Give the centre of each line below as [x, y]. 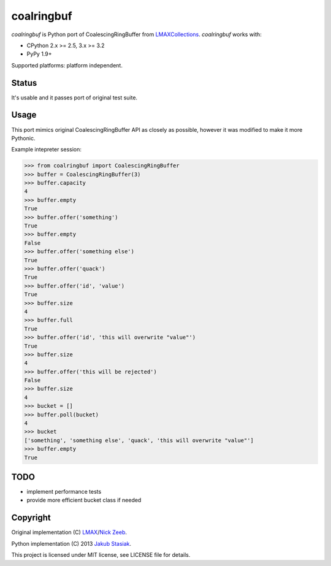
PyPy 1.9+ [39, 54]
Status [24, 83]
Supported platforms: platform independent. [67, 65]
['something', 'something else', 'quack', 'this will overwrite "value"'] [139, 440]
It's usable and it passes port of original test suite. [74, 98]
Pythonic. [23, 138]
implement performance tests [64, 492]
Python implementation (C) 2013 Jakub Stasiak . [71, 543]
